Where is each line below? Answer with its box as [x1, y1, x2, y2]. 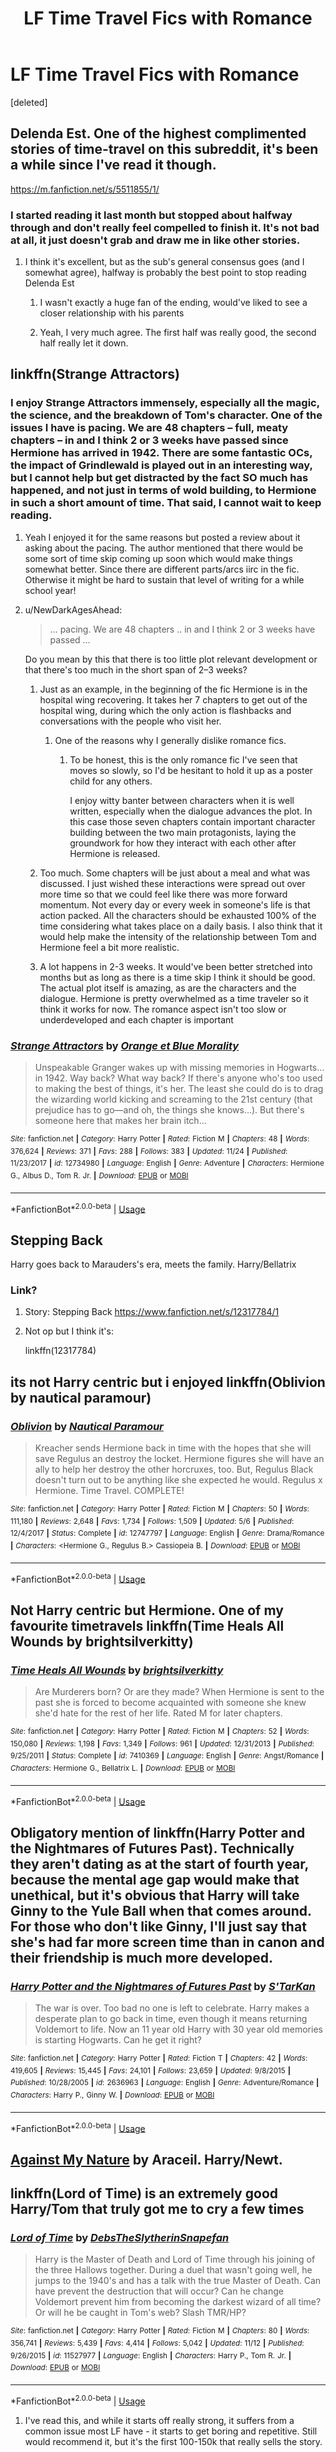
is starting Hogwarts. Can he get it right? [34, 2034, 202, 2046]
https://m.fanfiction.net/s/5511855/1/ [10, 183, 160, 195]
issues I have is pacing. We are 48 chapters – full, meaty [10, 421, 289, 435]
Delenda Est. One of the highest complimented [10, 125, 307, 142]
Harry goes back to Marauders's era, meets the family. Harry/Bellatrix [10, 1258, 297, 1271]
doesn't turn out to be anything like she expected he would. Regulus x [34, 1474, 323, 1486]
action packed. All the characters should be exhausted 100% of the [39, 909, 317, 921]
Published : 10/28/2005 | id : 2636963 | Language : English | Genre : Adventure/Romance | [10, 2078, 320, 2088]
